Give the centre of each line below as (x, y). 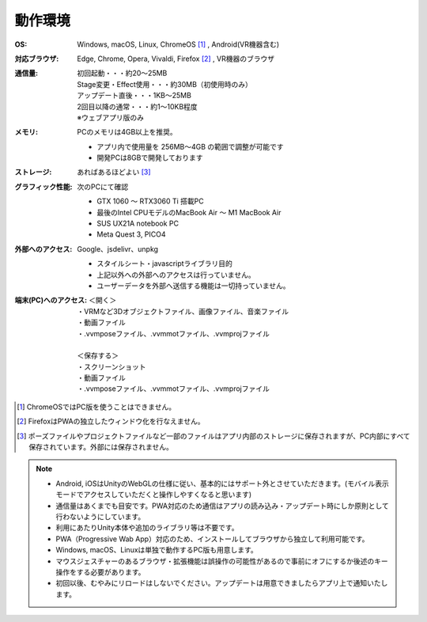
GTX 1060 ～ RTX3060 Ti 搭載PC (151, 201)
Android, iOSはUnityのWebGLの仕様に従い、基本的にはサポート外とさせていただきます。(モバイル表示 (222, 484)
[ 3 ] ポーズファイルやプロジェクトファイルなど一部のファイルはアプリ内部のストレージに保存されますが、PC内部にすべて (213, 436)
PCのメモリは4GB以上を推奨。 (127, 132)
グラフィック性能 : (43, 187)
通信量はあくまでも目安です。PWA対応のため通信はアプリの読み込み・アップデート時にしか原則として (222, 506)
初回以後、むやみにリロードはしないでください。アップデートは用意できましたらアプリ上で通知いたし (222, 583)
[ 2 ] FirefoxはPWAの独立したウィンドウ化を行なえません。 (111, 421)
